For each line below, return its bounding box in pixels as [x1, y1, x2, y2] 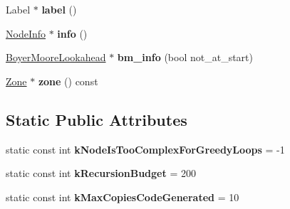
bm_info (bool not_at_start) [117, 50, 253, 65]
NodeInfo [6, 26, 46, 41]
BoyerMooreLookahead [6, 50, 106, 65]
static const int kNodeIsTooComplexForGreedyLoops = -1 [6, 141, 285, 156]
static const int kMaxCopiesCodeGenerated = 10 [6, 189, 239, 204]
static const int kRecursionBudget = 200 [6, 166, 196, 181]
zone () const [38, 73, 98, 88]
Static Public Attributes [6, 108, 187, 130]
